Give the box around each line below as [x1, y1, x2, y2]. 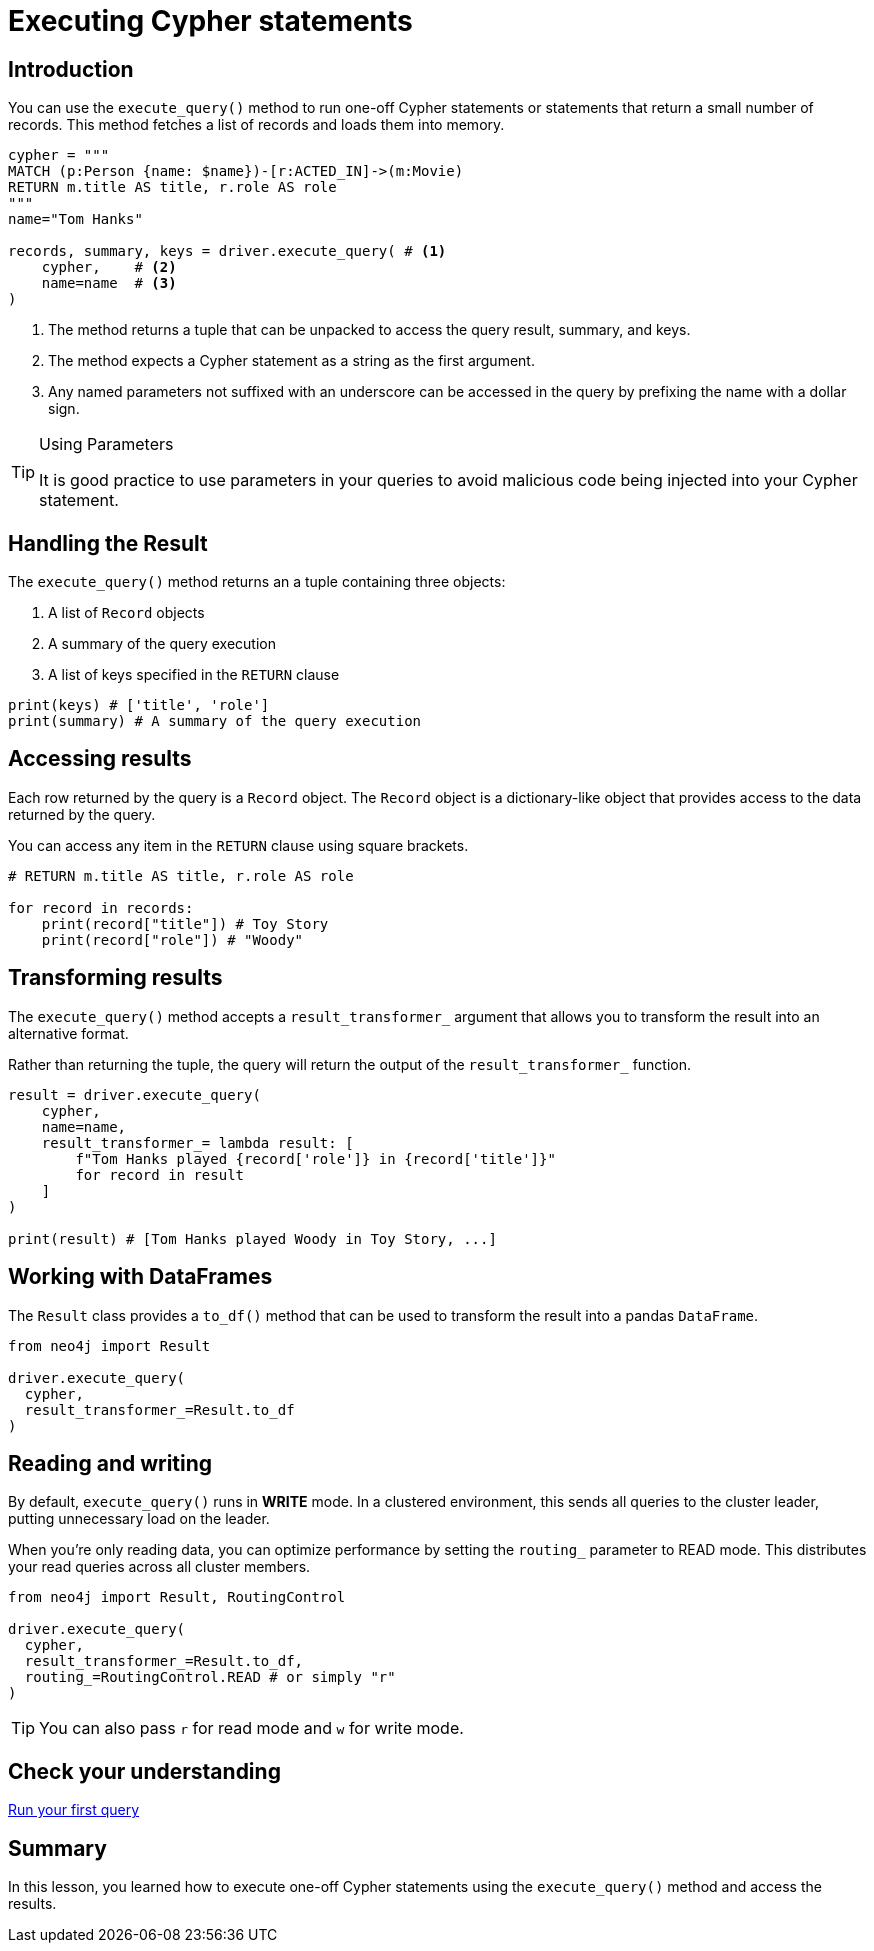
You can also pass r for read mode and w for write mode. [39, 1718, 464, 1739]
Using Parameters [39, 434, 174, 455]
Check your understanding [8, 1758, 281, 1784]
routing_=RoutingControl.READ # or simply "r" [24, 1669, 396, 1686]
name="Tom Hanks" [8, 211, 143, 228]
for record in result [75, 1166, 245, 1183]
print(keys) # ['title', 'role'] [8, 697, 270, 714]
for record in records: [8, 899, 194, 916]
